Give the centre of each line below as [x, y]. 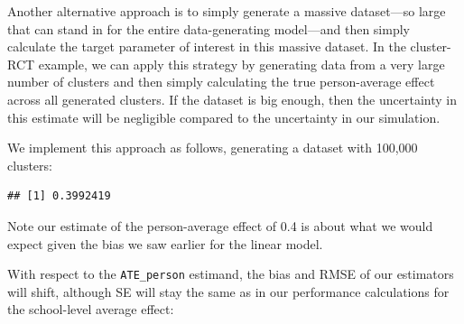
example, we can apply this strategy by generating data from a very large [241, 64]
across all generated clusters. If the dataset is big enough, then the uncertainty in [232, 99]
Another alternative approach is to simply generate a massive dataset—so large [227, 11]
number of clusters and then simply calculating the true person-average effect [221, 82]
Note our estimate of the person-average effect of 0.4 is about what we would [220, 225]
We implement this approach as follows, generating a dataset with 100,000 [213, 148]
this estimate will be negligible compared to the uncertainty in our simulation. [224, 117]
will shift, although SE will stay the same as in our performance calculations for [228, 291]
